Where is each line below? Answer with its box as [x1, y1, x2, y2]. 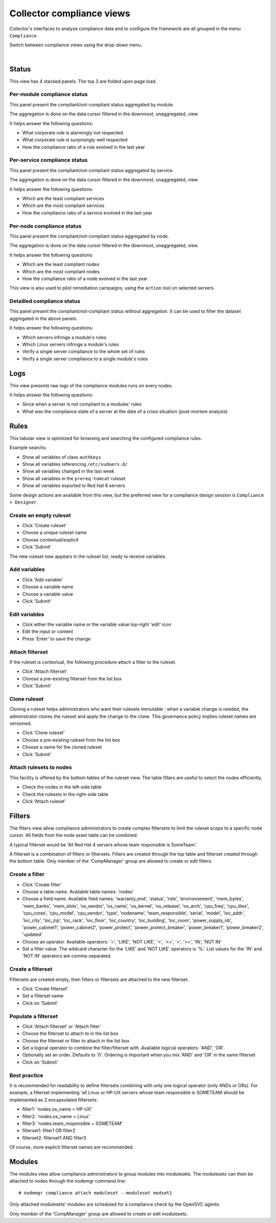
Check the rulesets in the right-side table [22, 791, 108, 797]
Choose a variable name [22, 584, 74, 590]
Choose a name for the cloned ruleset [22, 744, 102, 750]
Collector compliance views [9, 8, 130, 19]
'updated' [22, 931, 43, 937]
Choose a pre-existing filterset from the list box [22, 675, 122, 681]
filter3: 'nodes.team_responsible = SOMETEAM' [22, 1120, 123, 1126]
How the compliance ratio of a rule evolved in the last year [22, 144, 145, 150]
